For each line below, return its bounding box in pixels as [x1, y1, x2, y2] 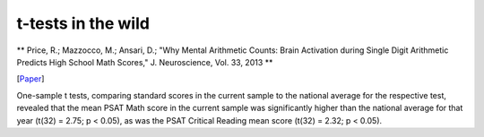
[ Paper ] [16, 73, 45, 84]
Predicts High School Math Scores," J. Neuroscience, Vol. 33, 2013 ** [16, 56, 273, 67]
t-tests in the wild [16, 13, 150, 33]
